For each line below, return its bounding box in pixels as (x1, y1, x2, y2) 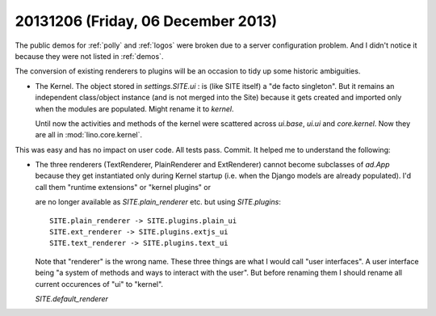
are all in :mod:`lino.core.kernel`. (35, 130, 143, 140)
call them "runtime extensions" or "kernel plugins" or (35, 182, 212, 192)
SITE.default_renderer (35, 293, 109, 303)
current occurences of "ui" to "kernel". (35, 279, 164, 289)
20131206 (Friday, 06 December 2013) (15, 12, 278, 30)
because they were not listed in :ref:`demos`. (15, 51, 164, 61)
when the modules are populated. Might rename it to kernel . (35, 103, 234, 113)
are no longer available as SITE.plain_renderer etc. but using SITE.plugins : (35, 197, 282, 207)
